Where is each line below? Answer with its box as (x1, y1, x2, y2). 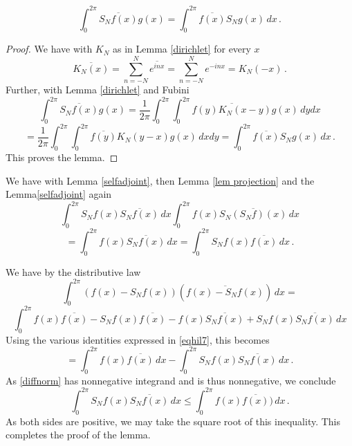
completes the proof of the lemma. (6, 427, 151, 442)
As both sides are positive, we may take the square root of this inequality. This (6, 414, 341, 428)
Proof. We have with (6, 41, 93, 56)
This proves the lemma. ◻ (6, 150, 118, 165)
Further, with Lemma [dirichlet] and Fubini (6, 82, 189, 97)
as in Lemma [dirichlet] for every (113, 41, 251, 56)
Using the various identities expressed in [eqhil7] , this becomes (6, 332, 270, 346)
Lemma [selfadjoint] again (6, 187, 112, 201)
